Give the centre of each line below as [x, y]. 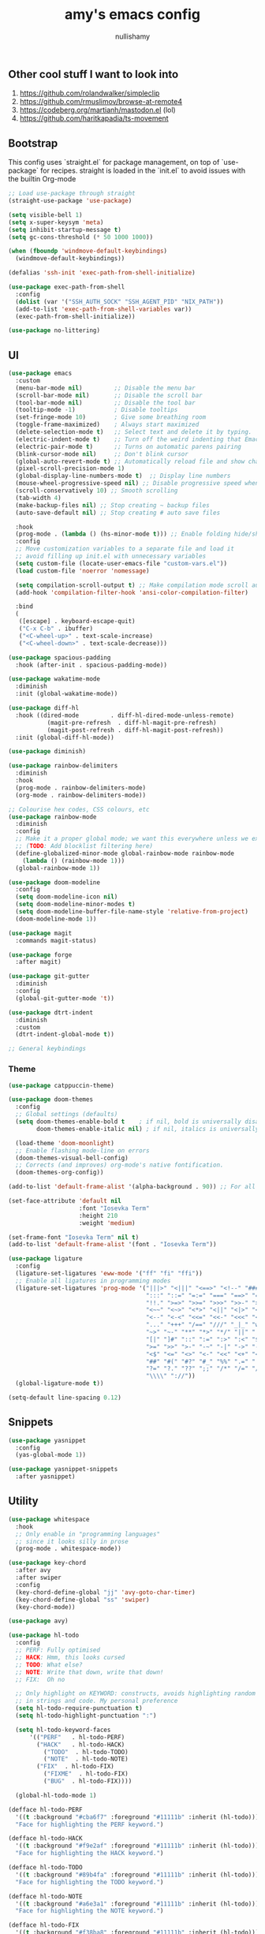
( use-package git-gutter [49, 976]
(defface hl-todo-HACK [45, 1839]
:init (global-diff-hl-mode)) [65, 737]
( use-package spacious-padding [60, 657]
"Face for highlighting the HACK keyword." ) [90, 1854]
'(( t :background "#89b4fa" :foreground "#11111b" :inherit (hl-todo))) [137, 1875]
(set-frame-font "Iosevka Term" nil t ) [74, 1237]
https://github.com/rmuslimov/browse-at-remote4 [101, 102]
